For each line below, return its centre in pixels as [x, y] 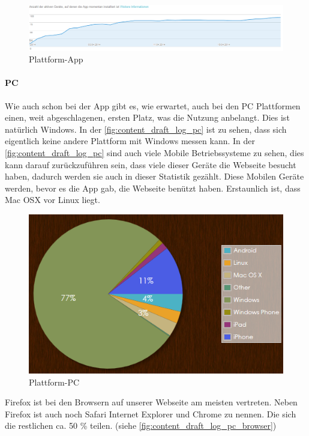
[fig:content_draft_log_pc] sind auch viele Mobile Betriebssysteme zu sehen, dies [154, 152]
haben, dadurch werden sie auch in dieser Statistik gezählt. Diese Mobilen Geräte [154, 176]
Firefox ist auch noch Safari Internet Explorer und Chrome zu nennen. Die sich [151, 413]
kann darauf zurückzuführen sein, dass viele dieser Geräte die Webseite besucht [151, 164]
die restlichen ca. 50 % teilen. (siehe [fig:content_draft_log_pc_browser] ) [141, 425]
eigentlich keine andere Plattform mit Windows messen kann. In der [130, 141]
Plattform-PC [54, 382]
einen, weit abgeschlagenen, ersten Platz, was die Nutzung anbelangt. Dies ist [147, 117]
